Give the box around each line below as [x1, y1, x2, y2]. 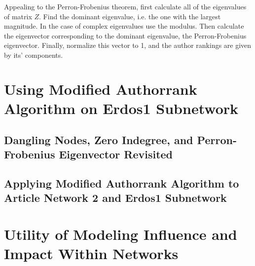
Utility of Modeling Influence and [4, 224, 237, 244]
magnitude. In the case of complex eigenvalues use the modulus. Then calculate [4, 21, 244, 31]
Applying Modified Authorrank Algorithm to [4, 175, 239, 190]
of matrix [4, 11, 32, 21]
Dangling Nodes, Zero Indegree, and [4, 132, 193, 147]
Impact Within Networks [4, 243, 179, 263]
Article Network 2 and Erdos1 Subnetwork [4, 190, 227, 205]
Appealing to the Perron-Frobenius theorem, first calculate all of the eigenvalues [4, 1, 247, 11]
